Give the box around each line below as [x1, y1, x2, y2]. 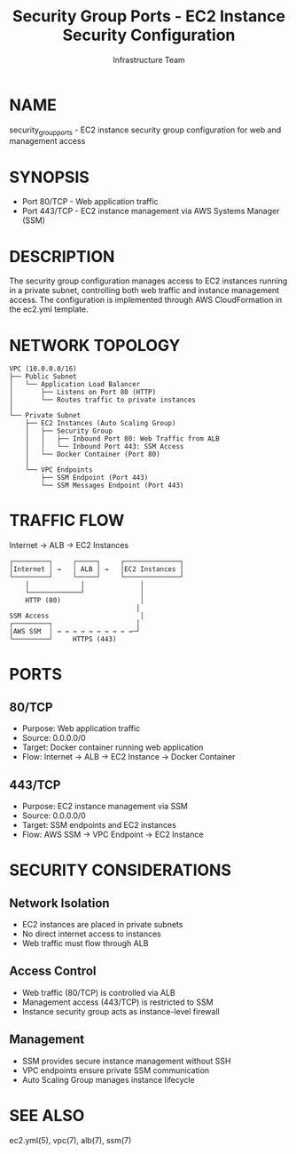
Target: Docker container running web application [21, 742, 204, 752]
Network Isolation [9, 895, 110, 911]
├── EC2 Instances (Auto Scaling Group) [25, 419, 176, 428]
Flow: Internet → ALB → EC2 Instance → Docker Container [21, 752, 236, 762]
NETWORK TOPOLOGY [9, 335, 181, 355]
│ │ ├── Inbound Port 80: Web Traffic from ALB [25, 434, 220, 443]
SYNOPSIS [9, 167, 90, 187]
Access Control [9, 964, 97, 979]
